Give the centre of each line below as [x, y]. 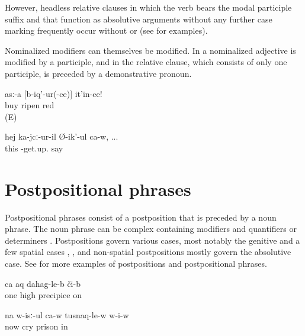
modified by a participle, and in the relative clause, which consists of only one [146, 62]
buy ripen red [30, 105]
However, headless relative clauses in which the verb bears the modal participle [148, 7]
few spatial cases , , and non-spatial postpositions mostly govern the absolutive [148, 252]
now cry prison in [36, 326]
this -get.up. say [34, 148]
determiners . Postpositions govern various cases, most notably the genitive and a [152, 240]
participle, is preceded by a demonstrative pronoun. [98, 73]
